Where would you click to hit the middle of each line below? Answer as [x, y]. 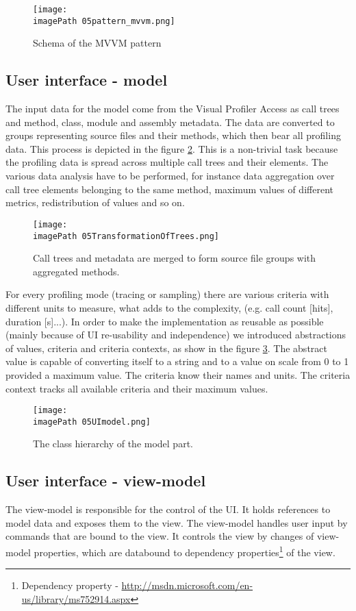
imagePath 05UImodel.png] [92, 422]
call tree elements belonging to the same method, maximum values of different [169, 189]
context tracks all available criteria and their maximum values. [137, 388]
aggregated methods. [76, 271]
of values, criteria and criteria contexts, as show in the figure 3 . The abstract [166, 348]
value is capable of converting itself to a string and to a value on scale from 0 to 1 [177, 361]
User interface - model [87, 80]
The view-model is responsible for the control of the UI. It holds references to [168, 509]
